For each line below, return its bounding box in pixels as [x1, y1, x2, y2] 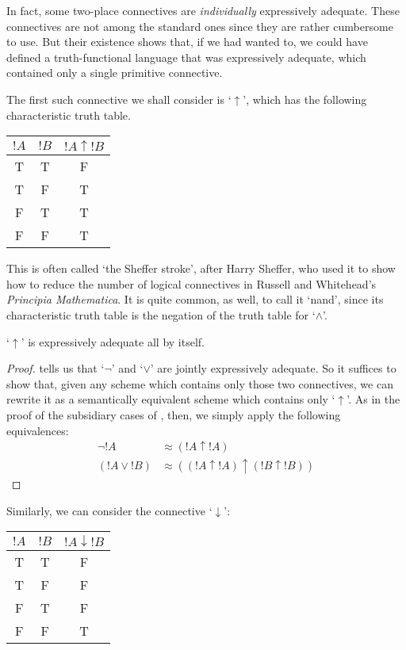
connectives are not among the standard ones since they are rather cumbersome [6, 17, 393, 34]
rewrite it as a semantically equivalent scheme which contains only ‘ [6, 391, 335, 407]
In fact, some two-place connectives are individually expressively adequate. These [6, 2, 400, 18]
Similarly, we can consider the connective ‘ [6, 502, 213, 518]
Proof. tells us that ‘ [6, 360, 105, 377]
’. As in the [347, 391, 400, 407]
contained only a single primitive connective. [6, 64, 223, 81]
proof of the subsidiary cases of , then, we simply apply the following [6, 406, 341, 422]
